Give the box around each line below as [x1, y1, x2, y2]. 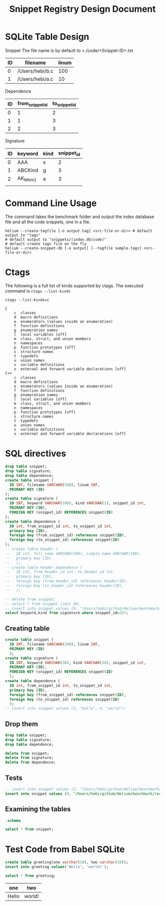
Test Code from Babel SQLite [5, 843, 125, 855]
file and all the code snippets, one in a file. [5, 219, 91, 225]
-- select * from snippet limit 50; [5, 601, 80, 606]
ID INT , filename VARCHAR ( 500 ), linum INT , [9, 482, 100, 487]
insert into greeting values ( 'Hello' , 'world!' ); [5, 865, 109, 870]
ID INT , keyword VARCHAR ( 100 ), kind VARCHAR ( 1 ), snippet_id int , [9, 501, 146, 506]
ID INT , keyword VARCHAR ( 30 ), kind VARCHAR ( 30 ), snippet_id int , [9, 660, 146, 665]
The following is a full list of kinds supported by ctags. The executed [5, 283, 143, 289]
